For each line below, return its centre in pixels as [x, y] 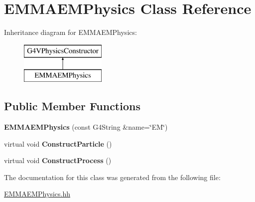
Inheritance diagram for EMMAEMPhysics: [70, 32]
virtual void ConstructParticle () [58, 143]
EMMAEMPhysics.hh [37, 194]
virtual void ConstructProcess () [58, 160]
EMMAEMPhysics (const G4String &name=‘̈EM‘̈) [86, 127]
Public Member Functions [72, 106]
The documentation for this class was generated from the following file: [112, 177]
